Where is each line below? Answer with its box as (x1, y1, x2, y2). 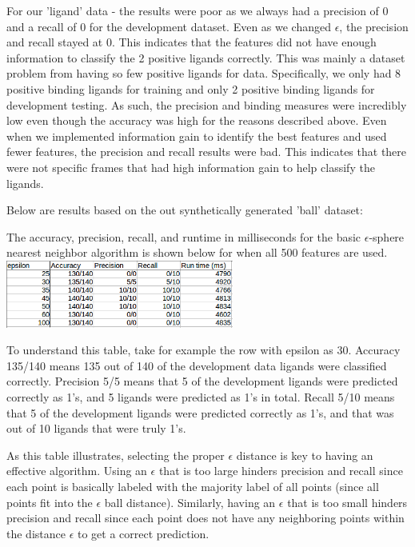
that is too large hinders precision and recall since (158, 462, 403, 479)
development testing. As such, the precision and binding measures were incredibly (6, 96, 407, 113)
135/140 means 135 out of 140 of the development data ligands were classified (6, 357, 387, 373)
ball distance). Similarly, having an (104, 493, 276, 510)
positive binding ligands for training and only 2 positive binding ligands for (6, 80, 375, 97)
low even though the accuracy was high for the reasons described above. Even (6, 112, 387, 129)
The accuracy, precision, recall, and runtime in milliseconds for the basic (6, 228, 361, 245)
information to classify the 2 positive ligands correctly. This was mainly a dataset (6, 49, 405, 66)
